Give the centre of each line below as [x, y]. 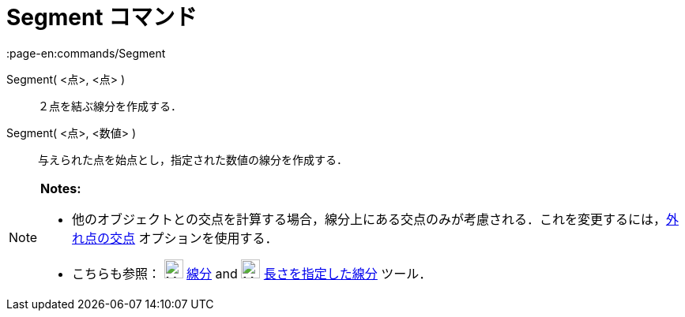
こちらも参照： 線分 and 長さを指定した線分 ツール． [252, 273]
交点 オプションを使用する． [194, 238]
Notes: [61, 188]
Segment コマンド [102, 17]
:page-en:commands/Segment [86, 53]
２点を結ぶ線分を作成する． [110, 106]
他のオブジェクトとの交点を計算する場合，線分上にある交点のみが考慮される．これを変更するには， [369, 219]
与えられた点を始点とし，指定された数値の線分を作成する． [193, 159]
